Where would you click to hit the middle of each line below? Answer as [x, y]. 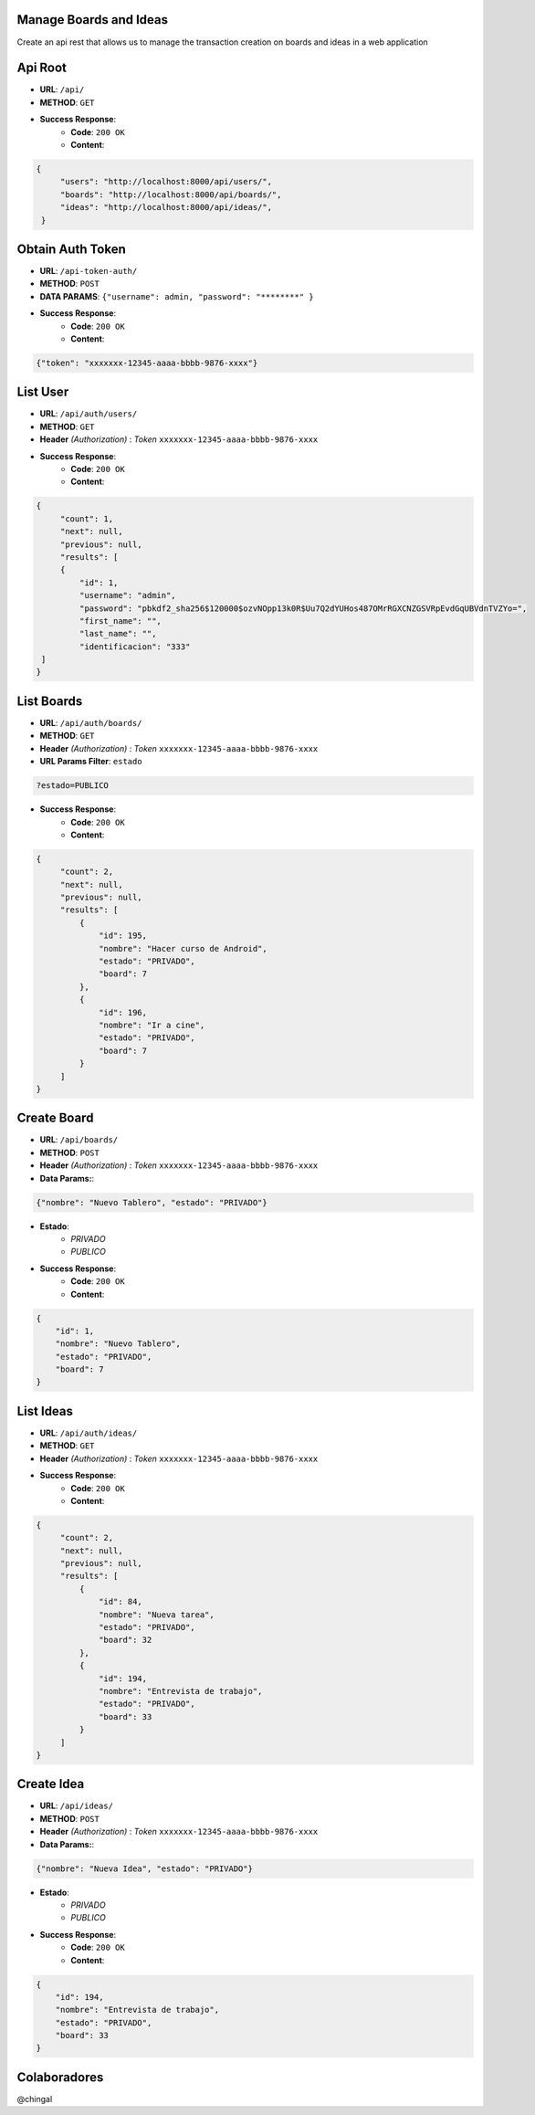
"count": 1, [87, 519]
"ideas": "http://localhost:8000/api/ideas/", [166, 207]
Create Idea [51, 1784]
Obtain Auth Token [72, 249]
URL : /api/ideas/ [77, 1806]
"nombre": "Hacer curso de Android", [184, 948]
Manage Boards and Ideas [93, 20]
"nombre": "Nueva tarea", [157, 1615]
